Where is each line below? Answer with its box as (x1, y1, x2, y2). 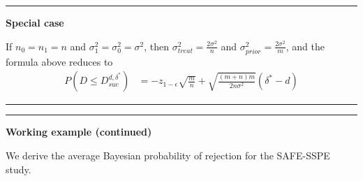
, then (144, 38, 169, 53)
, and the (286, 38, 325, 53)
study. (6, 161, 31, 176)
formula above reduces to (6, 54, 113, 68)
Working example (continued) (6, 124, 152, 139)
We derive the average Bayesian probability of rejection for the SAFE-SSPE (6, 147, 330, 162)
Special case (6, 15, 64, 29)
